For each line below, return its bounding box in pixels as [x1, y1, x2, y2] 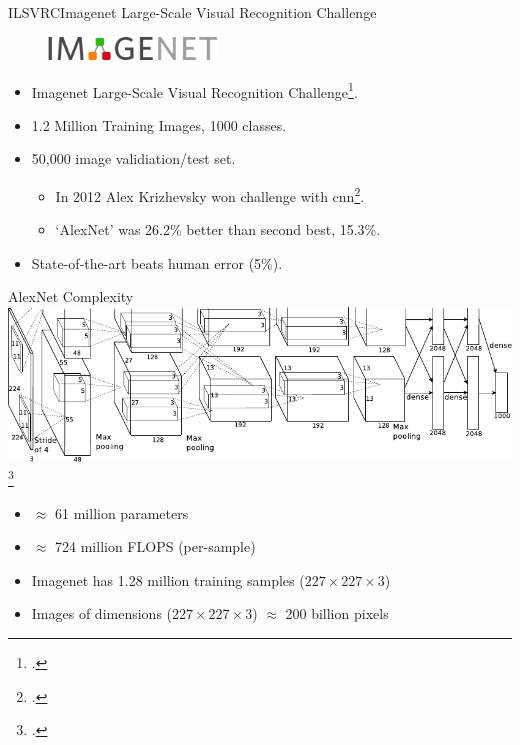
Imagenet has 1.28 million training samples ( [31, 569, 305, 590]
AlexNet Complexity [8, 286, 134, 307]
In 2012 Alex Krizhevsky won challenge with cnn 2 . [55, 182, 365, 206]
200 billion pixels [285, 603, 389, 624]
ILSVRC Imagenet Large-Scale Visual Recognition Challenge [8, 2, 377, 22]
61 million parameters [55, 502, 189, 523]
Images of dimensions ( [31, 603, 173, 624]
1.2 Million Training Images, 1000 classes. [31, 114, 287, 135]
